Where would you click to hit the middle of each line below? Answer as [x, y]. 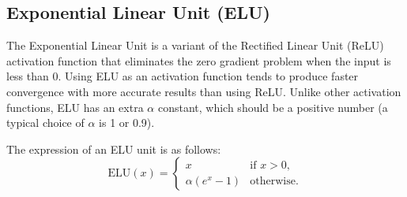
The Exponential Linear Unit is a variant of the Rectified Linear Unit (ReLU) [195, 45]
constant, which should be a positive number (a [273, 107]
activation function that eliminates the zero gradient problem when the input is [199, 60]
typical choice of [45, 123]
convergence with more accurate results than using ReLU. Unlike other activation [204, 91]
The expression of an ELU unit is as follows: [114, 149]
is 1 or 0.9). [127, 123]
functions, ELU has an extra [75, 107]
